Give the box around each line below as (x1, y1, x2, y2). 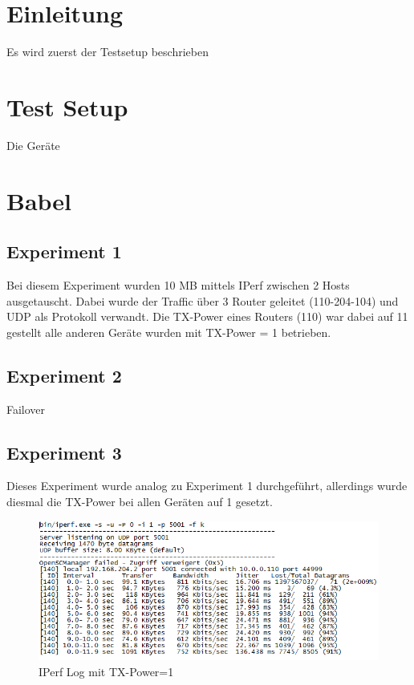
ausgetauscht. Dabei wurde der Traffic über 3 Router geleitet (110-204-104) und (6, 292, 399, 309)
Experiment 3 (6, 440, 122, 464)
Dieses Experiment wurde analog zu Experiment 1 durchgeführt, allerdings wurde (6, 477, 408, 494)
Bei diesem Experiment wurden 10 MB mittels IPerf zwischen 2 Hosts (6, 277, 350, 294)
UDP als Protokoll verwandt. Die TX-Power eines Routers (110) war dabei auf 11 (6, 308, 408, 325)
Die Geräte (6, 136, 60, 153)
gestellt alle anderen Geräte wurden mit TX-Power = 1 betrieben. (6, 323, 331, 340)
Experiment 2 (6, 363, 122, 387)
